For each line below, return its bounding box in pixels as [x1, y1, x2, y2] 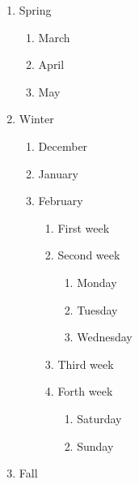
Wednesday [77, 328, 133, 345]
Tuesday [77, 301, 118, 318]
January [38, 165, 78, 182]
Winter [19, 110, 54, 127]
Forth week [57, 383, 113, 400]
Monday [77, 273, 117, 290]
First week [57, 219, 110, 236]
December [38, 137, 88, 154]
